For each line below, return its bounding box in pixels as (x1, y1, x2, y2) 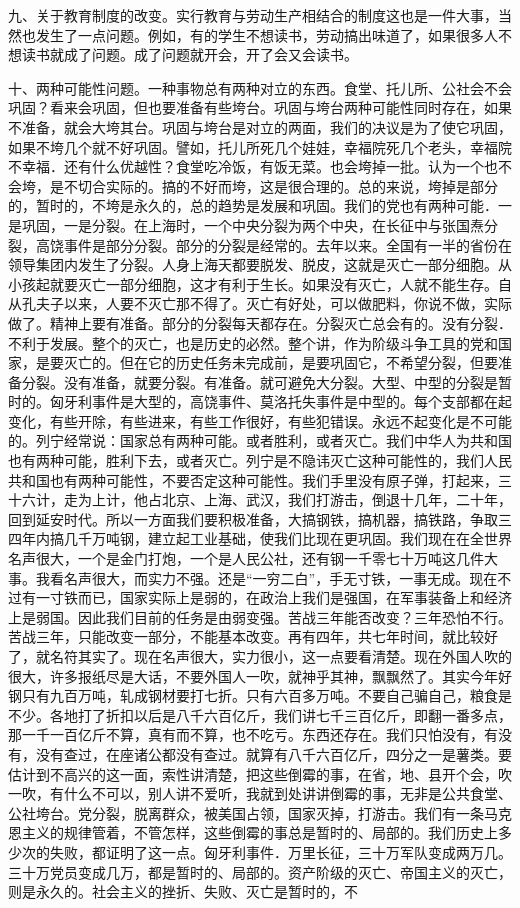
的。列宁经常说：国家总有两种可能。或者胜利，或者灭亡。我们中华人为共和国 (8, 430, 512, 451)
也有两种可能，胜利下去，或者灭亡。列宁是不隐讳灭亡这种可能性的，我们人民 (8, 450, 512, 471)
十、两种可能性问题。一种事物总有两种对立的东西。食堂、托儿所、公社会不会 (8, 77, 512, 98)
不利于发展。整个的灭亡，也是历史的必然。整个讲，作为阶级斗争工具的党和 (8, 332, 498, 353)
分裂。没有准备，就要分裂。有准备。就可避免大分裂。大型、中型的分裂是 (21, 371, 498, 392)
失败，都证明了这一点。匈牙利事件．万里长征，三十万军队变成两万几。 (49, 841, 512, 862)
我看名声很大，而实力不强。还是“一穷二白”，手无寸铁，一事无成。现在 (35, 567, 498, 588)
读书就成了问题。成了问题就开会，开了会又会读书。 (21, 44, 358, 65)
